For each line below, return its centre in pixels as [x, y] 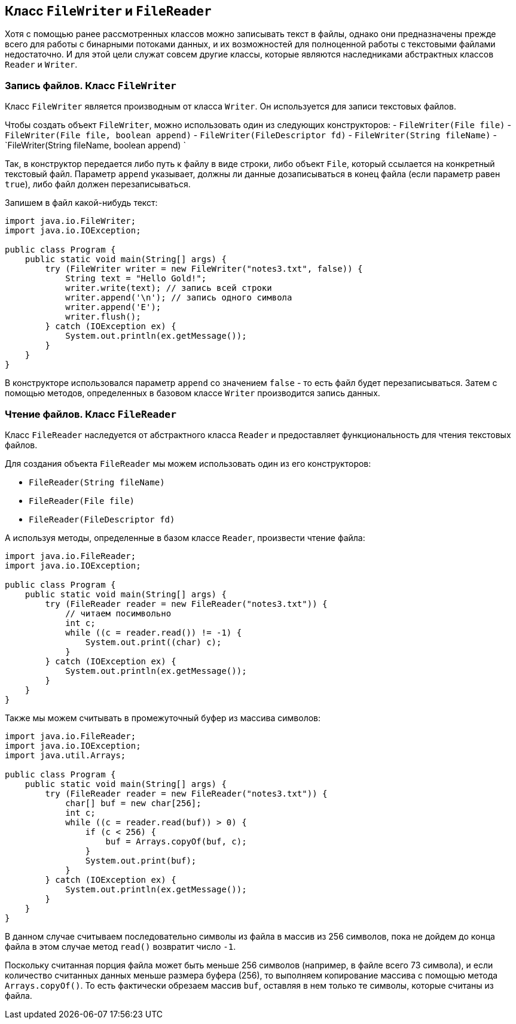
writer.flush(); [103, 317]
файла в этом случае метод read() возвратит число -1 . [120, 946]
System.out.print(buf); [141, 860]
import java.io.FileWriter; [71, 221]
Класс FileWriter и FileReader [108, 11]
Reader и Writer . [41, 65]
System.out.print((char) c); [153, 642]
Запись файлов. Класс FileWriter [91, 85]
